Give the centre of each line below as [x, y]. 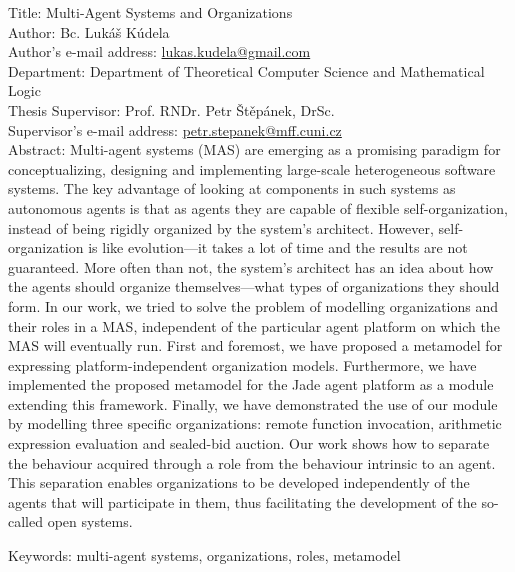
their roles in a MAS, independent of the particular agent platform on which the [254, 325]
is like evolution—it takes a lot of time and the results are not [278, 247]
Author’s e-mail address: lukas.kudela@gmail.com [159, 51]
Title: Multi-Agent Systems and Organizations [150, 12]
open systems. [90, 521]
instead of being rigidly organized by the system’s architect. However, [221, 227]
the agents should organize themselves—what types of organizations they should [254, 286]
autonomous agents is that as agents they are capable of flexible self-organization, [258, 207]
